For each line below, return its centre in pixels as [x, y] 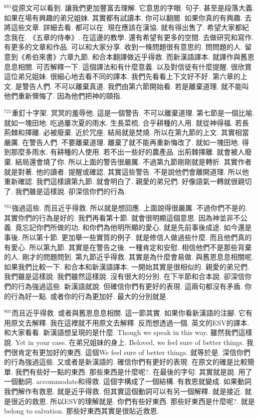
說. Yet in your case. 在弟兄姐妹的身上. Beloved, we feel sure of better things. [124, 342]
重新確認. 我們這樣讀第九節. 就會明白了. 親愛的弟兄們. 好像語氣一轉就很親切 [128, 181]
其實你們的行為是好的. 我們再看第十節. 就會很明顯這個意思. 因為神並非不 [122, 217]
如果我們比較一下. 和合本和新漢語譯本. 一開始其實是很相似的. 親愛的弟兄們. [127, 266]
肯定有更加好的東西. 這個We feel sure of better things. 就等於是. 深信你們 [134, 352]
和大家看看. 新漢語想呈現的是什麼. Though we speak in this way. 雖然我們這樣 [128, 332]
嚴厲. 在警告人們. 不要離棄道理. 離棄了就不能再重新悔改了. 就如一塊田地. [122, 142]
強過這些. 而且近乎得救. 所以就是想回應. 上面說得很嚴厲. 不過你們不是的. [129, 208]
